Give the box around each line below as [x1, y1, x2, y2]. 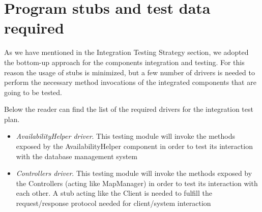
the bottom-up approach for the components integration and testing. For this [4, 56, 245, 67]
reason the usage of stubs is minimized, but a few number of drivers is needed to [4, 67, 255, 77]
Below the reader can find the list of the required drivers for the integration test [4, 104, 253, 114]
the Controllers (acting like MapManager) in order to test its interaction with [16, 177, 258, 188]
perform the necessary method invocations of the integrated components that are [4, 77, 256, 87]
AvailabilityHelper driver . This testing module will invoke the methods [16, 131, 235, 141]
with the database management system [16, 150, 137, 161]
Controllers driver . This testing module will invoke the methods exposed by [16, 168, 252, 178]
